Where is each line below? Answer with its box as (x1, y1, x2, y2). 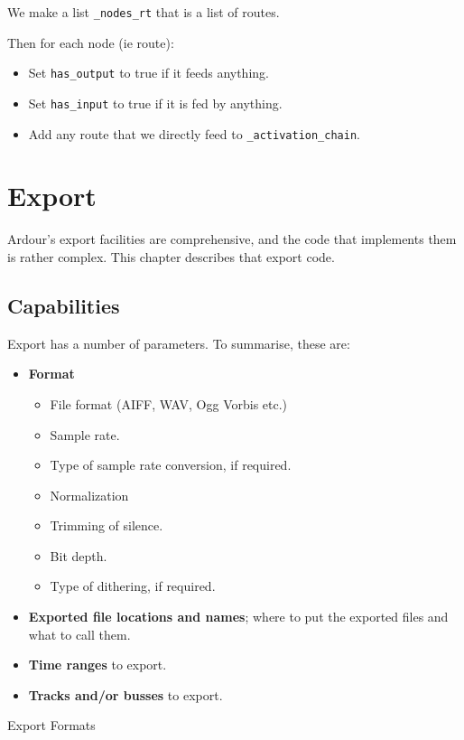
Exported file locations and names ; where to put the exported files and (28, 607, 449, 626)
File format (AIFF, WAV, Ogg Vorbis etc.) (50, 394, 288, 413)
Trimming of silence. (50, 516, 163, 535)
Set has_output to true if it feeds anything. (28, 63, 269, 82)
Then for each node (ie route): (7, 33, 174, 52)
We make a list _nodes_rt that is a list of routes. (7, 3, 280, 21)
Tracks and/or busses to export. (28, 685, 223, 704)
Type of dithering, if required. (50, 576, 216, 595)
